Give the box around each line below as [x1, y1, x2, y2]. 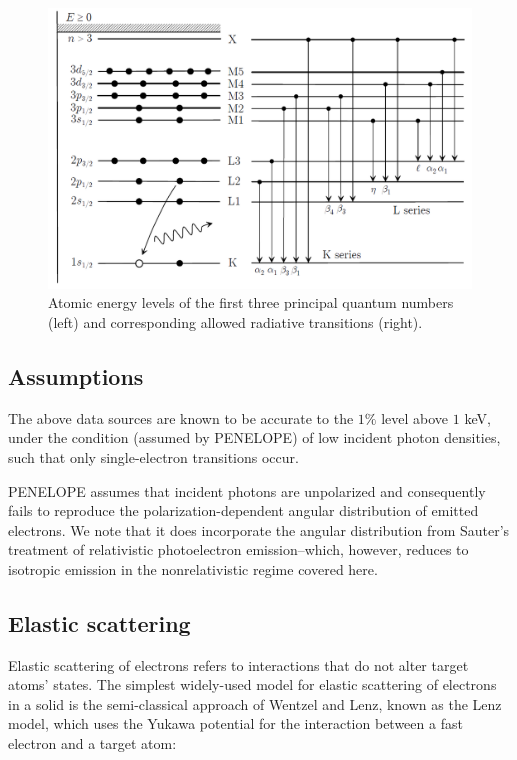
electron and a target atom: [8, 733, 177, 754]
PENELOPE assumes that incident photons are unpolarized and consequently [8, 480, 486, 501]
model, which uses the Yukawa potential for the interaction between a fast [8, 713, 463, 734]
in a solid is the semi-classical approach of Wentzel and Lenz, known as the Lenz [8, 693, 502, 714]
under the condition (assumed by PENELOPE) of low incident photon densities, [8, 427, 501, 448]
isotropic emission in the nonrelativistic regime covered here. [8, 558, 378, 579]
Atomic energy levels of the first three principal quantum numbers [48, 292, 454, 313]
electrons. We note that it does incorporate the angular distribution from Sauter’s [8, 519, 510, 540]
